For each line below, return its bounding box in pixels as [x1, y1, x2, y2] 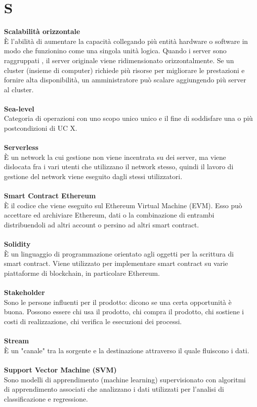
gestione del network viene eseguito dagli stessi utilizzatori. [4, 171, 182, 182]
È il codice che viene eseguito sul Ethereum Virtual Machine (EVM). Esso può [4, 200, 242, 210]
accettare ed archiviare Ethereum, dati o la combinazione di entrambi [4, 210, 214, 220]
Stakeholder [4, 287, 45, 297]
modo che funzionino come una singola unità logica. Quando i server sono [4, 45, 227, 56]
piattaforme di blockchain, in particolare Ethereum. [4, 267, 160, 278]
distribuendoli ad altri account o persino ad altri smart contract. [4, 220, 199, 229]
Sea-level [4, 103, 35, 113]
